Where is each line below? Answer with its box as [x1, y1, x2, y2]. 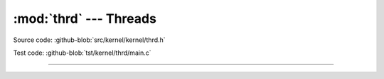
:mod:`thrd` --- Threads [13, 11, 156, 26]
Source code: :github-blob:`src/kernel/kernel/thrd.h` [13, 36, 166, 44]
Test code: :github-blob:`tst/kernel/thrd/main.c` [13, 48, 151, 57]
